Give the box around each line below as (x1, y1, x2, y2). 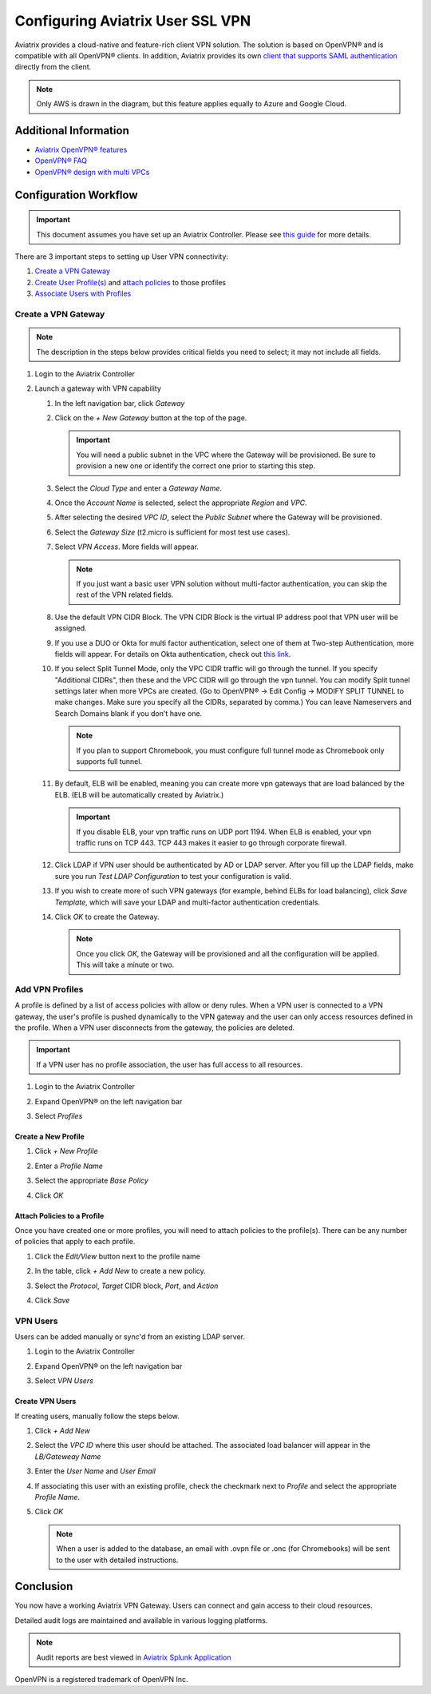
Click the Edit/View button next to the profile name (34, 1251, 201, 1261)
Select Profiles (34, 1111, 83, 1120)
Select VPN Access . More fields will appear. (54, 542, 200, 551)
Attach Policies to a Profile (14, 1211, 105, 1220)
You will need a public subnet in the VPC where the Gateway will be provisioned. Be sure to (76, 450, 377, 459)
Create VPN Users (14, 1397, 77, 1406)
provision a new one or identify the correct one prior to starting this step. (76, 461, 315, 471)
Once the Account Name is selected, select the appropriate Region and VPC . (54, 498, 307, 507)
